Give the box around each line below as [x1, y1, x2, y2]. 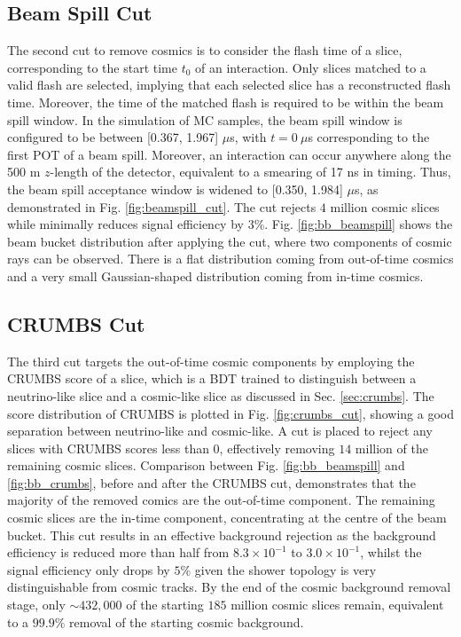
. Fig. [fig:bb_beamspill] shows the [264, 215, 453, 233]
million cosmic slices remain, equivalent [230, 595, 444, 614]
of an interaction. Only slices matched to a [195, 58, 426, 76]
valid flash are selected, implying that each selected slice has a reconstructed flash [7, 75, 451, 94]
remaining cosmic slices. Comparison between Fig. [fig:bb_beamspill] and [7, 456, 405, 475]
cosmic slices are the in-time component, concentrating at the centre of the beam [7, 508, 447, 527]
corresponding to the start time [7, 58, 177, 76]
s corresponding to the [308, 128, 430, 146]
